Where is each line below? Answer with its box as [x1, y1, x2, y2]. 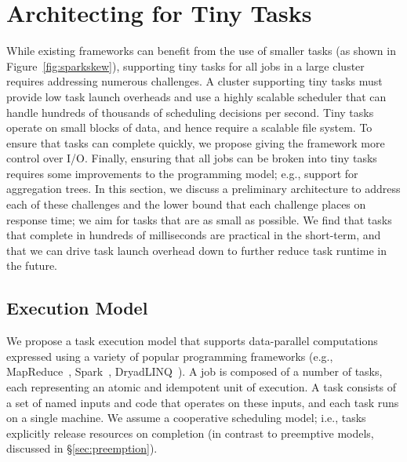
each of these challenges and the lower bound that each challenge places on [6, 196, 366, 213]
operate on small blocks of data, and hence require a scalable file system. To [6, 119, 372, 136]
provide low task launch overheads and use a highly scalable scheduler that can [6, 88, 387, 104]
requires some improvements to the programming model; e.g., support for [6, 165, 358, 181]
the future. [6, 257, 58, 274]
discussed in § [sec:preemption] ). [6, 440, 158, 457]
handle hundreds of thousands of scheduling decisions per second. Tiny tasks [6, 104, 374, 120]
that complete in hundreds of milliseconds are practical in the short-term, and [6, 227, 381, 243]
